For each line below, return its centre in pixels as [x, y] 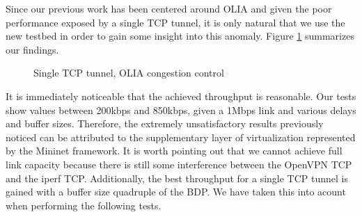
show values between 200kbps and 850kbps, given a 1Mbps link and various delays [181, 110]
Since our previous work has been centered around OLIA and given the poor [169, 8]
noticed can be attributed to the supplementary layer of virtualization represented [181, 137]
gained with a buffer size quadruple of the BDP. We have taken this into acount [176, 192]
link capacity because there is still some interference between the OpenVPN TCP [179, 164]
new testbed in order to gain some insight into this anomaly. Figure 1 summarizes [180, 36]
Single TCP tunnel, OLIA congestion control [129, 73]
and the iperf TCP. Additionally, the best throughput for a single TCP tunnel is [177, 178]
